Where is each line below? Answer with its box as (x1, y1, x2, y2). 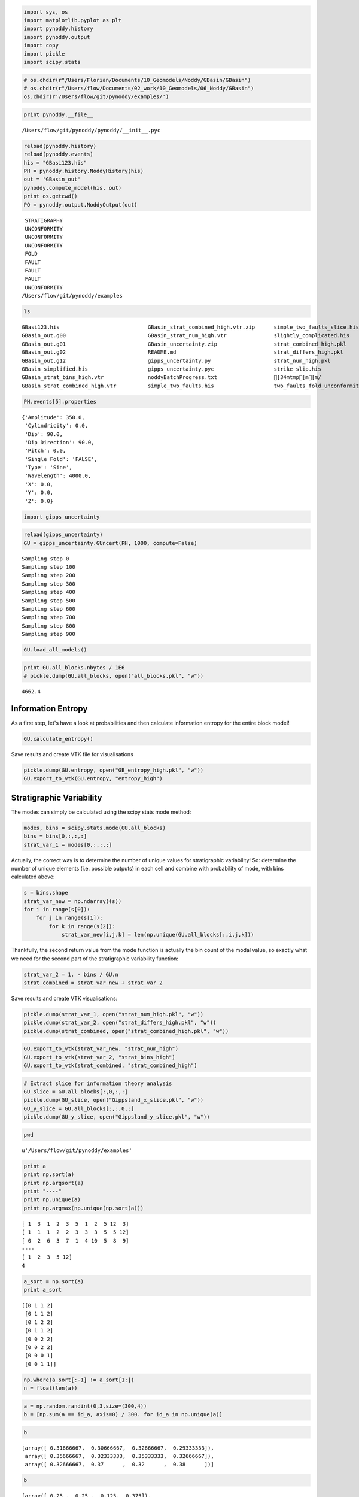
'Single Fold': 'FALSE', (25, 456, 98, 462)
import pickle (23, 50, 65, 57)
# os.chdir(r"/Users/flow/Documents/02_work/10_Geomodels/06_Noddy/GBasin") (23, 84, 254, 92)
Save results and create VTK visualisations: (11, 995, 118, 1002)
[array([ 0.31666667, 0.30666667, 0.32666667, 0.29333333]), (22, 1444, 215, 1451)
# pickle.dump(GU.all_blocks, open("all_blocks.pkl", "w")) (23, 672, 204, 680)
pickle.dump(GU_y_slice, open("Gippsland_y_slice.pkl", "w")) (23, 1114, 210, 1120)
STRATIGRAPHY (25, 217, 63, 224)
